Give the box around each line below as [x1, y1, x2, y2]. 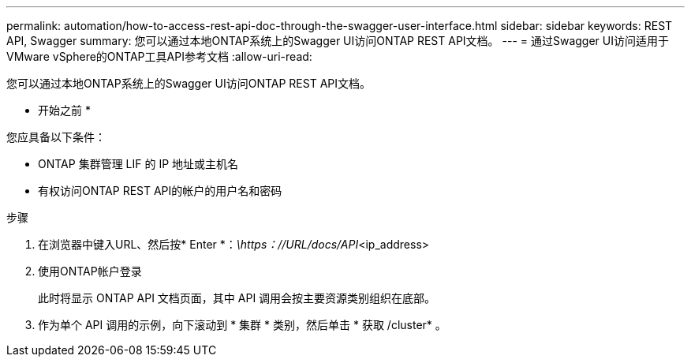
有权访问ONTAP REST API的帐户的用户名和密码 [38, 184, 282, 197]
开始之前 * [38, 103, 91, 117]
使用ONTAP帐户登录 [38, 264, 142, 278]
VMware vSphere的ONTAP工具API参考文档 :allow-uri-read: [6, 50, 312, 63]
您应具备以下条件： [6, 130, 106, 144]
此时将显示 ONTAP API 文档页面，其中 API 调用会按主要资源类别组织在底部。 [38, 291, 436, 305]
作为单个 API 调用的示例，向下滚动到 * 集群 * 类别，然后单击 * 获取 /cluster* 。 [38, 318, 446, 331]
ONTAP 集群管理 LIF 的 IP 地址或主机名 [38, 157, 239, 170]
